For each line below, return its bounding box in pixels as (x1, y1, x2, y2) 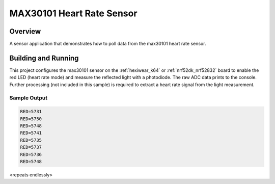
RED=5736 (20, 151, 42, 157)
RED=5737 (20, 144, 42, 150)
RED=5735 (20, 137, 42, 143)
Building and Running (9, 54, 79, 62)
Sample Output (9, 94, 48, 101)
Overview (9, 27, 41, 36)
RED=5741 (20, 130, 42, 136)
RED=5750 (20, 116, 42, 122)
